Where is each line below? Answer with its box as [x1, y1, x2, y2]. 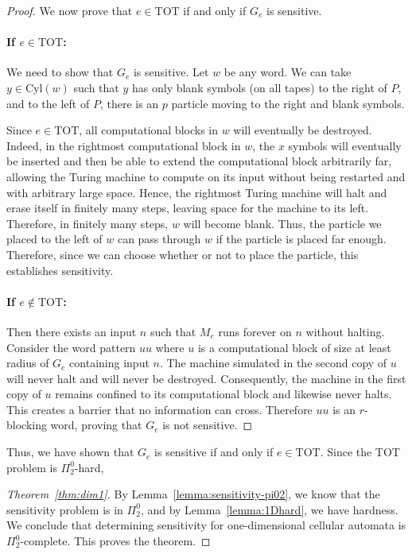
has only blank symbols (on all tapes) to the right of [131, 79, 387, 95]
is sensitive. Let [133, 64, 209, 80]
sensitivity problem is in [6, 501, 123, 517]
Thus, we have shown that [6, 444, 134, 460]
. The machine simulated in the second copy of [159, 354, 387, 371]
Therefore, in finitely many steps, [6, 215, 169, 231]
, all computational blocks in [79, 122, 219, 138]
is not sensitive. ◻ [162, 416, 253, 433]
